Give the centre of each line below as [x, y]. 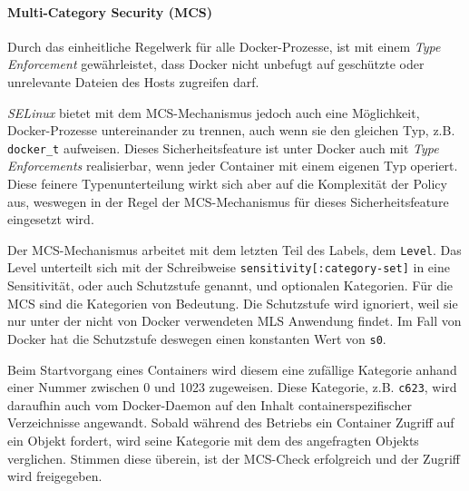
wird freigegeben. [55, 476]
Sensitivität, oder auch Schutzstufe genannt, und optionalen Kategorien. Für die [230, 285]
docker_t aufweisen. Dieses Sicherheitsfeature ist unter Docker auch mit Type [223, 147]
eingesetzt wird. [51, 219]
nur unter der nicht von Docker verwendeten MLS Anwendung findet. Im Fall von [234, 321]
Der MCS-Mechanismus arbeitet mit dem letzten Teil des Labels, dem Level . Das [234, 249]
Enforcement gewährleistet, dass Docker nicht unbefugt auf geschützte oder [216, 64]
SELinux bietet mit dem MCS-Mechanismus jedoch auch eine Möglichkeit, [214, 112]
